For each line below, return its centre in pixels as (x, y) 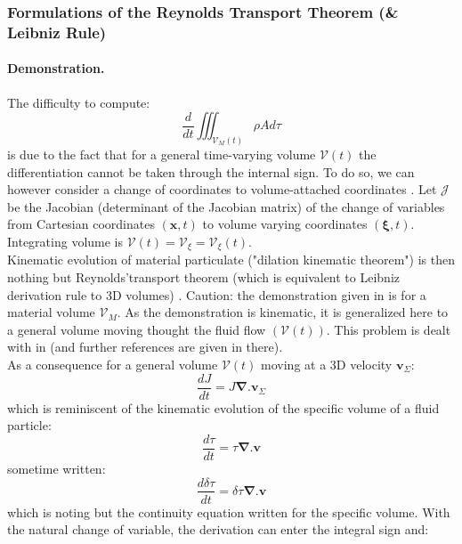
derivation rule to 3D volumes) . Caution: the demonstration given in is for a (217, 294)
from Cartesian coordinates (81, 224)
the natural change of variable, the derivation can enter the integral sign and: (218, 529)
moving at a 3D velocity (327, 364)
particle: (29, 425)
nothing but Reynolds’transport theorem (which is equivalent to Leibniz (203, 277)
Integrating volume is (65, 241)
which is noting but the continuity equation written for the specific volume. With (229, 512)
